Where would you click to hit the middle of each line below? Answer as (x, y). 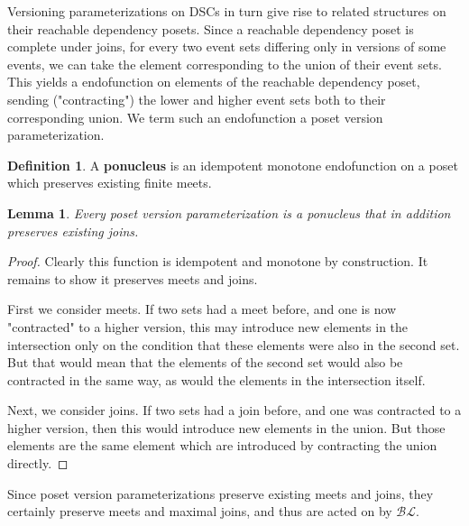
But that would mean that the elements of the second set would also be (205, 362)
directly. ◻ (38, 463)
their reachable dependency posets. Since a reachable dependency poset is (211, 28)
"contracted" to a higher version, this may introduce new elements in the (208, 326)
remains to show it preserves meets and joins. (133, 278)
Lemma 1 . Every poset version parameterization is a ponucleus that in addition (229, 212)
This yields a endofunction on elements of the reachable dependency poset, (214, 82)
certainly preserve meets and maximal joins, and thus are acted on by (200, 511)
